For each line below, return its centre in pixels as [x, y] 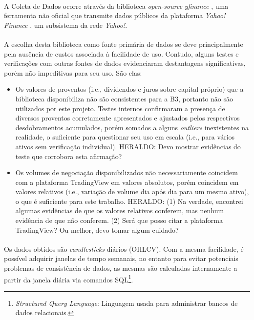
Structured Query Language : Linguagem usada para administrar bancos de [127, 303]
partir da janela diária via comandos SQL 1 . [69, 279]
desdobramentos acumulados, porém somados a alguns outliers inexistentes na [132, 127]
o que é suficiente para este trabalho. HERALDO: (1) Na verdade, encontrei [129, 201]
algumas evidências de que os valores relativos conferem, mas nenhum [120, 210]
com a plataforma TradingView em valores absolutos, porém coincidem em [127, 182]
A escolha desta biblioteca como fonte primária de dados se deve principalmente [124, 44]
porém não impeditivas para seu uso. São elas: [73, 72]
